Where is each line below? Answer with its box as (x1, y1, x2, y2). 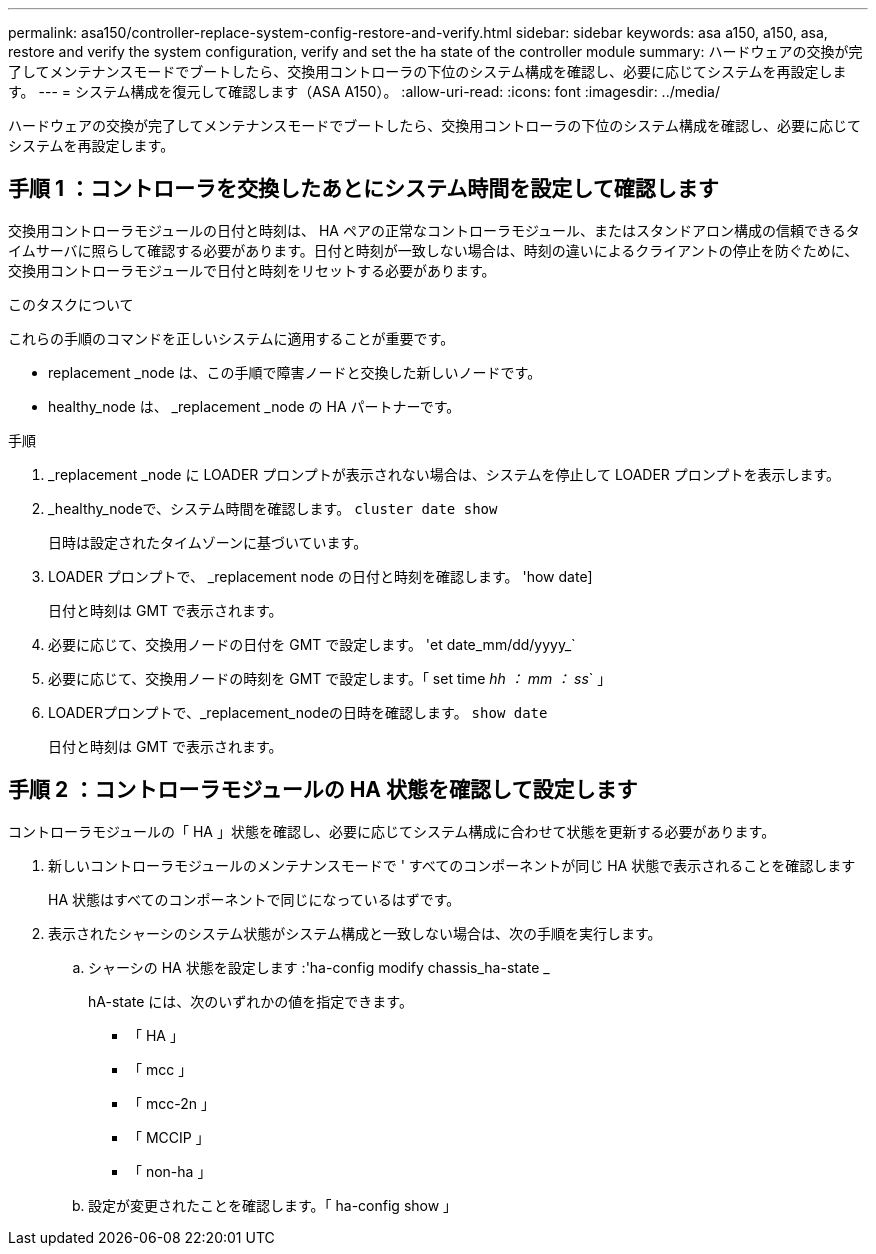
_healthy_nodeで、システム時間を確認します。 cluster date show (48, 499, 498, 517)
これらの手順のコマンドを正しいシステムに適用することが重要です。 (8, 329, 455, 347)
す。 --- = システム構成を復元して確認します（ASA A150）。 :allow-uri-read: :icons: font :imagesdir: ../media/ (8, 83, 721, 100)
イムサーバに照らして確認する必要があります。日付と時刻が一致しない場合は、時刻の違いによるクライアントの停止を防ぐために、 (8, 241, 859, 259)
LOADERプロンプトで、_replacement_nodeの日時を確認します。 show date (48, 703, 548, 721)
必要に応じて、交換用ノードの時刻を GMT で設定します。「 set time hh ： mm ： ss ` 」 (48, 669, 612, 687)
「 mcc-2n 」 (128, 1094, 215, 1112)
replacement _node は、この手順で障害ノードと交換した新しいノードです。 (48, 363, 542, 381)
